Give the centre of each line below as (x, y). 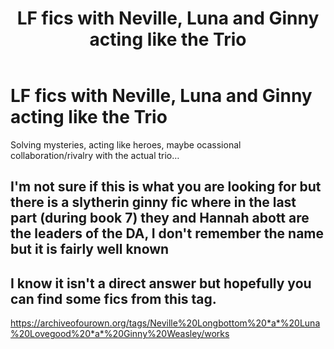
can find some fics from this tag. (113, 298)
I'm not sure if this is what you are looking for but (166, 187)
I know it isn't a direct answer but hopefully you (161, 283)
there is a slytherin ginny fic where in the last (153, 202)
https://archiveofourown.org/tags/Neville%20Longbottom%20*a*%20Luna (165, 323)
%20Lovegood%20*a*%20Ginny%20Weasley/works (120, 334)
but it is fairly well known (90, 249)
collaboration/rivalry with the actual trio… (95, 155)
